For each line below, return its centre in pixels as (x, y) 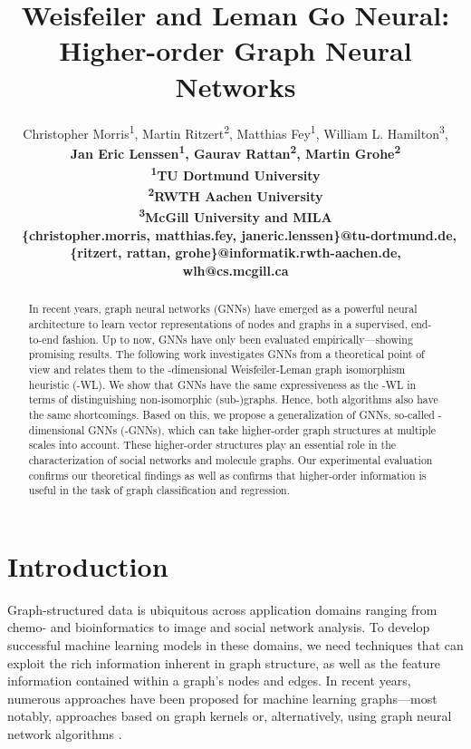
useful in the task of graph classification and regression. (159, 490)
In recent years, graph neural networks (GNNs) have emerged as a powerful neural (223, 309)
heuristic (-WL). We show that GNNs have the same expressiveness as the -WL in (222, 384)
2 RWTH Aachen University (235, 195)
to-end (43, 339)
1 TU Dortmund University (235, 174)
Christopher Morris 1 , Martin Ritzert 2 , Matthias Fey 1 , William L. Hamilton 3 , (235, 131)
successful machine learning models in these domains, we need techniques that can (235, 644)
